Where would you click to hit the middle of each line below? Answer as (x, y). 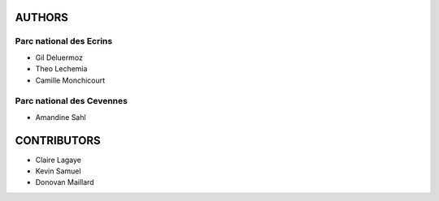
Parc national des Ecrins (64, 41)
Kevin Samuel (58, 171)
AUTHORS (42, 17)
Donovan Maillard (65, 182)
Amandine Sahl (61, 117)
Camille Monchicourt (70, 80)
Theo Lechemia (61, 69)
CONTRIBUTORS (58, 141)
